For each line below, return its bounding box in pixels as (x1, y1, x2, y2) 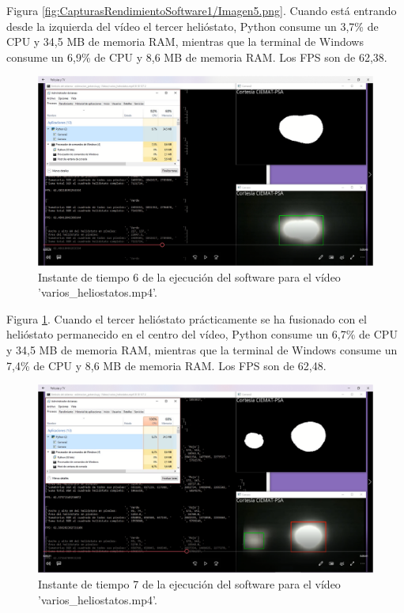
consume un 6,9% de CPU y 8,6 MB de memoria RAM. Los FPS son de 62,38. (6, 48, 387, 65)
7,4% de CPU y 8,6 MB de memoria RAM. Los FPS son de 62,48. (6, 357, 327, 373)
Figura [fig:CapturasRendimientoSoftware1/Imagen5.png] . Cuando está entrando (6, 2, 397, 18)
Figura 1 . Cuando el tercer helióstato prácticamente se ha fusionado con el (6, 310, 367, 327)
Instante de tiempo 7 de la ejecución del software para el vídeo (38, 575, 341, 592)
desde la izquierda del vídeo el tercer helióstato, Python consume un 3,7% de (6, 17, 379, 34)
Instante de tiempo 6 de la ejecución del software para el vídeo (38, 268, 341, 285)
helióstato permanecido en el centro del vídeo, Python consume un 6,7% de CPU (6, 326, 398, 342)
